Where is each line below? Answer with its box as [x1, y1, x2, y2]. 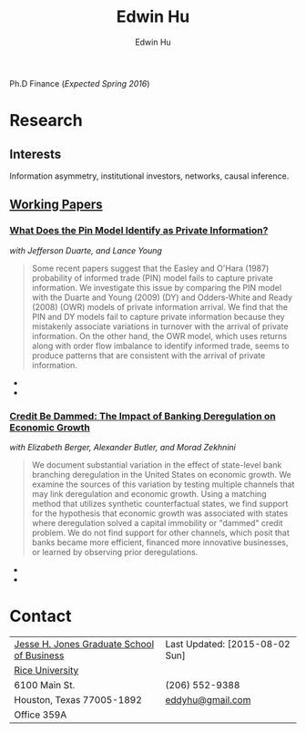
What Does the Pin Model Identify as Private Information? [9, 224, 269, 237]
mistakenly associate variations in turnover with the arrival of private [31, 321, 289, 332]
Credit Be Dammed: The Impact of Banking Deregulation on [9, 409, 276, 422]
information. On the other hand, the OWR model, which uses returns [31, 330, 288, 341]
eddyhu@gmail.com [165, 693, 251, 706]
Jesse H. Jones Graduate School [14, 637, 155, 650]
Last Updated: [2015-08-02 [165, 637, 291, 650]
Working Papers [9, 197, 103, 212]
